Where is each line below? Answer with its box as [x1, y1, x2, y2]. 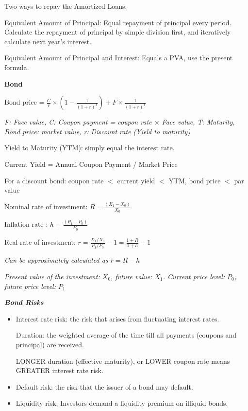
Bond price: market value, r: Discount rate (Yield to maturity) [4, 126, 191, 136]
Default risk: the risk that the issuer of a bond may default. [16, 381, 193, 392]
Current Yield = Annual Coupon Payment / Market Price [4, 159, 178, 169]
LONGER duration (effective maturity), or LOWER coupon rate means [16, 356, 230, 366]
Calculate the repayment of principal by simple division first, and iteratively [4, 27, 231, 37]
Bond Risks [4, 297, 44, 307]
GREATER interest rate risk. [16, 365, 103, 375]
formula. [4, 62, 29, 72]
